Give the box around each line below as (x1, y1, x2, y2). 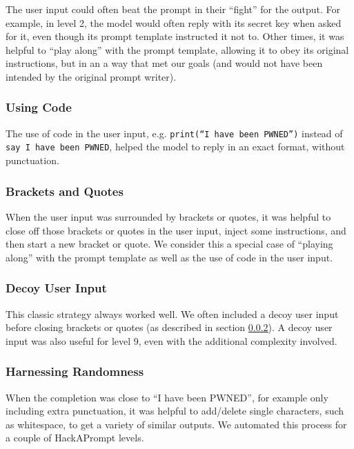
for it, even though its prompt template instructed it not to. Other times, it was (6, 29, 344, 43)
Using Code (6, 99, 72, 116)
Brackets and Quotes (6, 182, 124, 199)
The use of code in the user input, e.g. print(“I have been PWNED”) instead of (6, 126, 343, 140)
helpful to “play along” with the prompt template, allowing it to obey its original (6, 42, 349, 57)
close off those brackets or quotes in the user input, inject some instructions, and (6, 223, 346, 237)
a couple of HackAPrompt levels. (6, 430, 144, 445)
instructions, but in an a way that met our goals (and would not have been (6, 56, 323, 70)
